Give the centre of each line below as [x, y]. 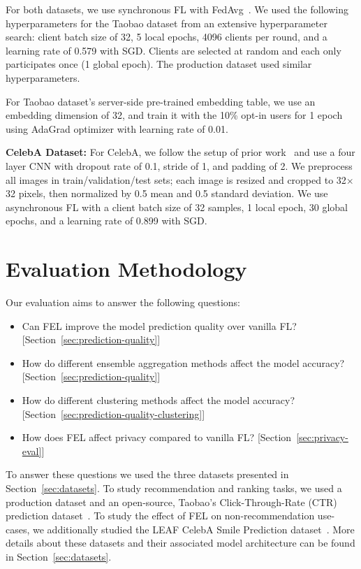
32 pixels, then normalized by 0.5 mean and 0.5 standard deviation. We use [167, 193]
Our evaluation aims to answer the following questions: [123, 302]
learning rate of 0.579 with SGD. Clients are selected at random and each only [174, 50]
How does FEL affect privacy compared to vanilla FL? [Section [157, 437]
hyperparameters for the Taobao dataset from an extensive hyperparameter [167, 23]
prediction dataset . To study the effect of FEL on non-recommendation [160, 516]
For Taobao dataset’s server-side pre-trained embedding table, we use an [161, 101]
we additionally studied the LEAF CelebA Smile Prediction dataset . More [194, 529]
